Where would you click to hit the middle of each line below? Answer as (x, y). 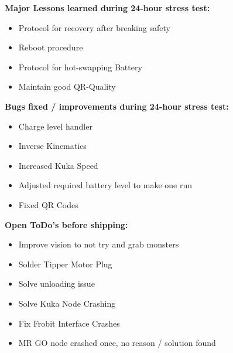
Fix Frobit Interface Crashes (69, 323)
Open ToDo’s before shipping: (66, 224)
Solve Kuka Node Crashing (67, 303)
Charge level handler (55, 126)
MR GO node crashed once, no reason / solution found (117, 343)
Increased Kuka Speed (58, 165)
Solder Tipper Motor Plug (65, 264)
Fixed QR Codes (48, 204)
